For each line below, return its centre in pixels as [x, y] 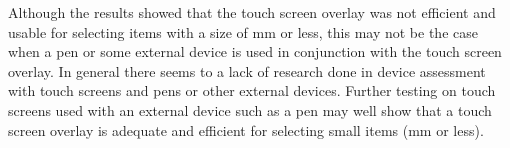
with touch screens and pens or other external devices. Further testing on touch [252, 90]
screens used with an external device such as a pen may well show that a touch [250, 109]
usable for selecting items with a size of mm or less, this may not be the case [243, 31]
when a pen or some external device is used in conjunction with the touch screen [255, 51]
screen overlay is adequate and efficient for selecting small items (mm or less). [246, 129]
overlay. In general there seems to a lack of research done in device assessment [247, 70]
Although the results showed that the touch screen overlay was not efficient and [252, 12]
